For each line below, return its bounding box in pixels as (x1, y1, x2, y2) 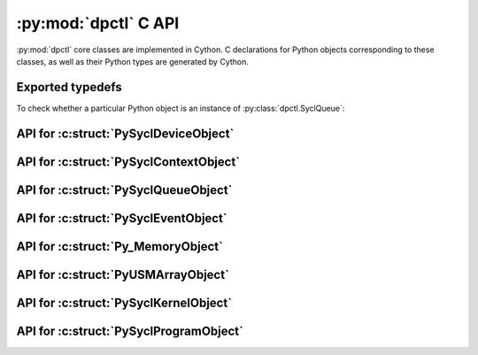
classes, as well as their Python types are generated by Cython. (16, 56, 250, 66)
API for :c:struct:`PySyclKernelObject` (16, 295, 233, 310)
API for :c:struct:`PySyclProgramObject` (16, 323, 243, 338)
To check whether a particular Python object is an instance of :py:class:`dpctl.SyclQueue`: (16, 103, 345, 113)
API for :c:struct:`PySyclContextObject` (16, 154, 241, 169)
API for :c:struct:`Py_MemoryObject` (16, 239, 223, 254)
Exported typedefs (16, 80, 123, 95)
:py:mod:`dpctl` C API (16, 13, 180, 33)
